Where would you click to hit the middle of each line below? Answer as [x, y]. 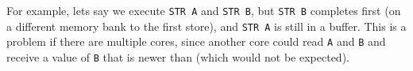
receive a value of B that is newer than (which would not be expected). [178, 56]
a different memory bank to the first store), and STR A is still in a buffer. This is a [206, 26]
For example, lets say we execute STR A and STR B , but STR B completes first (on [204, 10]
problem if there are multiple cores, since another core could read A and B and [196, 41]
